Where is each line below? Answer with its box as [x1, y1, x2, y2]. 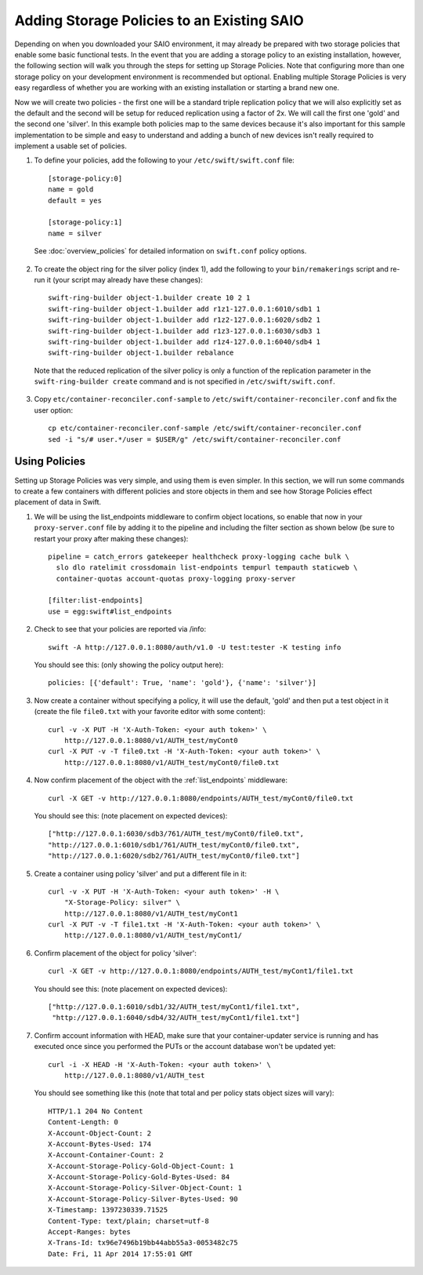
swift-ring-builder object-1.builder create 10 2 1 [48, 293, 251, 302]
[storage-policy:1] [48, 218, 123, 227]
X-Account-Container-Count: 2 [48, 1150, 164, 1160]
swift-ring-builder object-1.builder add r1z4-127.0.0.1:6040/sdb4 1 [48, 337, 321, 346]
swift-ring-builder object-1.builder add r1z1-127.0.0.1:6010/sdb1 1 [48, 304, 321, 313]
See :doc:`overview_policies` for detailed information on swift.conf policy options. [34, 246, 307, 256]
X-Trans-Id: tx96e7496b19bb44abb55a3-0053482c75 [48, 1238, 238, 1248]
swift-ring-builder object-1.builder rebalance [48, 348, 234, 357]
